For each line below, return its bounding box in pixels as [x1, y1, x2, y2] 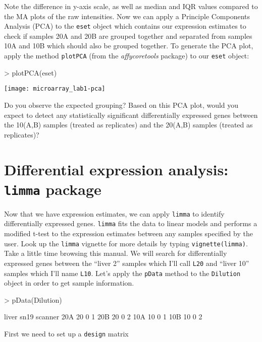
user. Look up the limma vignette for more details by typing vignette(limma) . [4, 238, 248, 248]
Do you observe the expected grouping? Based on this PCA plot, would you [4, 99, 239, 110]
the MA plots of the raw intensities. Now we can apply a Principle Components [4, 11, 250, 21]
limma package [4, 178, 101, 199]
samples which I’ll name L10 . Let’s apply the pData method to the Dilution [4, 267, 241, 278]
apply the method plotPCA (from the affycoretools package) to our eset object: [4, 50, 249, 61]
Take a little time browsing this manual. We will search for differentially [4, 248, 227, 258]
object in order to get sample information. [4, 278, 134, 288]
